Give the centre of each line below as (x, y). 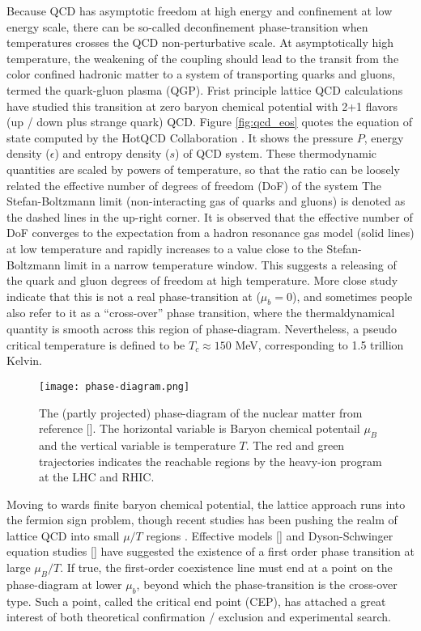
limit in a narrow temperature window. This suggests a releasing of (230, 264)
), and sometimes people (352, 296)
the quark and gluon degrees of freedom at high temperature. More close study (202, 280)
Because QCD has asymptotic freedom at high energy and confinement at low (200, 11)
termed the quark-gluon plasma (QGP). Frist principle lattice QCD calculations (205, 89)
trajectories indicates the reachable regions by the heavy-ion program (210, 461)
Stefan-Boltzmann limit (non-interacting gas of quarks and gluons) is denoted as (206, 201)
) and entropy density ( (112, 153)
